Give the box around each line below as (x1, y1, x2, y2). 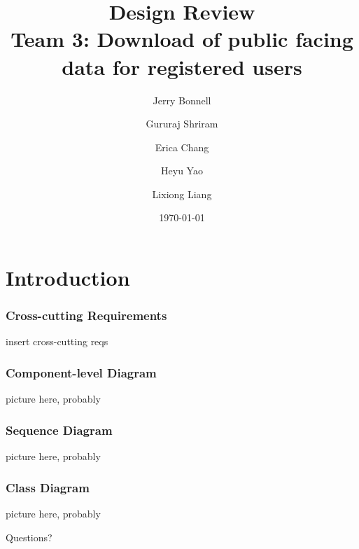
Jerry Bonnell (153, 92, 211, 107)
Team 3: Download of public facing (10, 25, 353, 53)
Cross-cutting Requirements (6, 307, 167, 324)
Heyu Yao (161, 163, 203, 178)
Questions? (6, 529, 52, 544)
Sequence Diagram (6, 421, 113, 438)
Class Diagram (6, 478, 90, 496)
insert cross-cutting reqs (6, 334, 108, 349)
